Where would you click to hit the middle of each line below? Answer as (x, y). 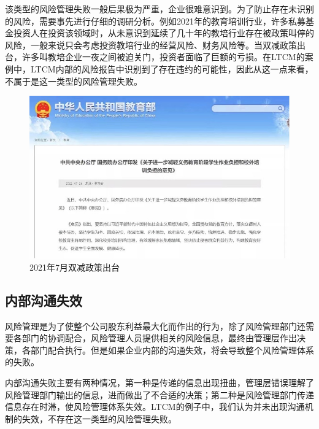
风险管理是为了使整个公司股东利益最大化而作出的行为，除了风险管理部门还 (155, 326)
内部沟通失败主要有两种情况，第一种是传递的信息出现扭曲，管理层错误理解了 (159, 382)
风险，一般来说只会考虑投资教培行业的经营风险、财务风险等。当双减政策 (151, 44)
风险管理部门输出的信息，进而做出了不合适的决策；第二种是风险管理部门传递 (159, 394)
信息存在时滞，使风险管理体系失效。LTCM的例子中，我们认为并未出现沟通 (155, 407)
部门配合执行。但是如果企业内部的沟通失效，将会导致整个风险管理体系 (172, 350)
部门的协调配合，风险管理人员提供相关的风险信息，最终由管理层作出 (159, 338)
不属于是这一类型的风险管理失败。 (74, 81)
